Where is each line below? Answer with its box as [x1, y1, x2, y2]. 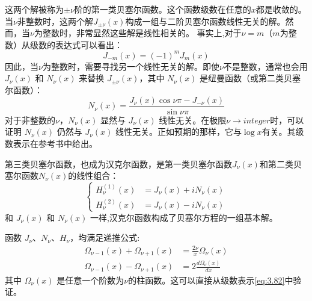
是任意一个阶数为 [57, 273, 124, 286]
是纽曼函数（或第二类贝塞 [200, 72, 301, 84]
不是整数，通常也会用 [223, 60, 308, 72]
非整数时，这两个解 [17, 14, 93, 27]
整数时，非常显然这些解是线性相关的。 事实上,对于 [42, 26, 242, 39]
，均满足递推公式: [70, 231, 140, 244]
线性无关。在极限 [159, 113, 227, 126]
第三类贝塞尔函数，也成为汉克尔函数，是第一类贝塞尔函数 [5, 157, 232, 170]
